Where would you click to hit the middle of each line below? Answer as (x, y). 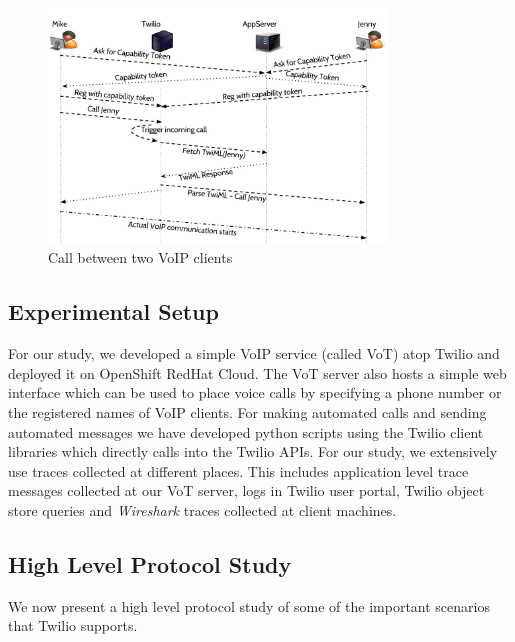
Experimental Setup (113, 311)
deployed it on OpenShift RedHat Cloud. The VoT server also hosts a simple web (257, 372)
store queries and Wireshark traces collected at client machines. (202, 509)
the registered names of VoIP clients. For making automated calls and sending (247, 412)
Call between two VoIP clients (140, 257)
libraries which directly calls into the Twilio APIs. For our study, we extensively (253, 451)
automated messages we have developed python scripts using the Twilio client (246, 431)
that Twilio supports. (73, 625)
